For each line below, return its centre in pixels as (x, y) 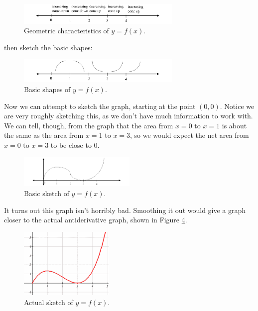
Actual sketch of (49, 302)
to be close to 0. (75, 145)
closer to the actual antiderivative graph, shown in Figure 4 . (96, 220)
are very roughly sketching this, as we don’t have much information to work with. (129, 116)
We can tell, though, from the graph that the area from (89, 125)
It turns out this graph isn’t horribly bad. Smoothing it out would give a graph (125, 210)
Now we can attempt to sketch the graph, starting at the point (100, 106)
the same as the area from (44, 135)
